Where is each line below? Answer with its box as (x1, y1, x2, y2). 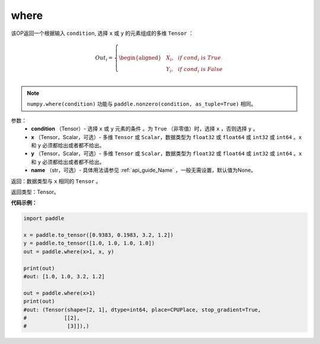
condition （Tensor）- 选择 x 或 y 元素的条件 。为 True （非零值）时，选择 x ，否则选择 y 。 (31, 125, 258, 133)
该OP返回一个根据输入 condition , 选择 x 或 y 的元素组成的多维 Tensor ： (11, 30, 194, 37)
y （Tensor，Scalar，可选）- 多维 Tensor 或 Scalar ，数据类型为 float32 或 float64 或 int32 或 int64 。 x (31, 150, 302, 157)
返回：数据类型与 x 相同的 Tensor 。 (11, 178, 101, 185)
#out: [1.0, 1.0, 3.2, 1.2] (23, 273, 105, 280)
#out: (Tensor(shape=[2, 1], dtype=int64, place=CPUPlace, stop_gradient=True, (23, 306, 261, 313)
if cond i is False (178, 66, 223, 74)
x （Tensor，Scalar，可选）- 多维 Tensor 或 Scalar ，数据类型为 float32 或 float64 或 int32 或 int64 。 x (31, 133, 302, 140)
